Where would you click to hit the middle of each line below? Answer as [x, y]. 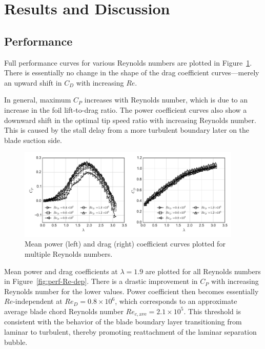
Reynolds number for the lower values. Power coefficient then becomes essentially [131, 291]
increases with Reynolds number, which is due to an [166, 100]
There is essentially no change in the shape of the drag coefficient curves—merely [132, 73]
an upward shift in [33, 82]
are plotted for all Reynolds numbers [203, 271]
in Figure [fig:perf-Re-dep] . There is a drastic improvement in [101, 281]
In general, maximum [38, 100]
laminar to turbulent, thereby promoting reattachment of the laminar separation [130, 331]
